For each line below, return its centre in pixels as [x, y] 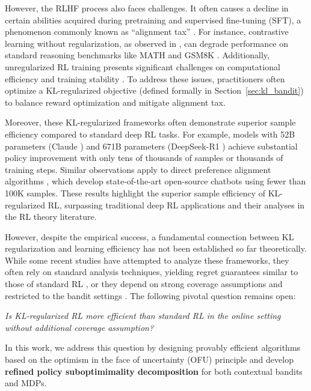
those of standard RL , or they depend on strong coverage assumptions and [144, 284]
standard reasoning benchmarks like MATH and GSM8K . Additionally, [137, 55]
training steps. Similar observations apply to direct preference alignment [138, 169]
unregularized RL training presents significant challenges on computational [143, 66]
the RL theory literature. [51, 217]
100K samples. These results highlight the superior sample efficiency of [135, 192]
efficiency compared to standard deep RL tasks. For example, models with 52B [150, 134]
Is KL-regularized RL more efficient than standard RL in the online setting [143, 316]
